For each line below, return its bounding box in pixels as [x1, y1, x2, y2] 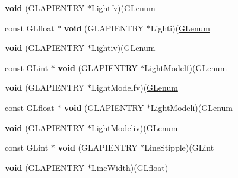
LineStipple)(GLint [144, 141, 214, 154]
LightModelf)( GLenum [144, 61, 227, 74]
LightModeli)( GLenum [150, 101, 233, 113]
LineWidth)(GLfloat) [91, 161, 169, 173]
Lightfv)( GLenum [91, 2, 156, 14]
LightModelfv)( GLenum [91, 81, 178, 94]
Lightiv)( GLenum [91, 42, 156, 54]
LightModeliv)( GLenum [91, 121, 178, 133]
